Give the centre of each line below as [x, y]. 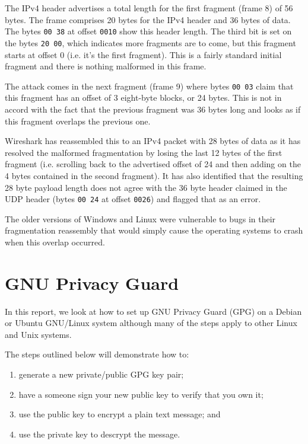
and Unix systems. [38, 334]
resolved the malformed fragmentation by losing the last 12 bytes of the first [144, 152]
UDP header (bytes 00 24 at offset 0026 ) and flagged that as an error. [133, 199]
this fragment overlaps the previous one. [78, 121]
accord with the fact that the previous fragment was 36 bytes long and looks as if [153, 109]
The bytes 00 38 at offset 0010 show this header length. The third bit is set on [148, 31]
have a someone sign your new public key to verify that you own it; [141, 394]
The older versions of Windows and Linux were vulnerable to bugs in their [140, 218]
